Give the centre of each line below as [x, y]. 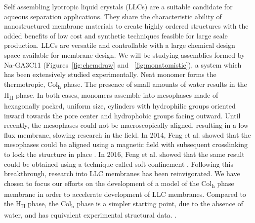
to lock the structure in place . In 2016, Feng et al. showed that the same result [124, 154]
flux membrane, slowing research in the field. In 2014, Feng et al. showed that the [127, 134]
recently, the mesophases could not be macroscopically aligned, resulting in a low [127, 125]
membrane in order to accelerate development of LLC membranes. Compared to [125, 194]
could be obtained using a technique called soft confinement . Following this [119, 164]
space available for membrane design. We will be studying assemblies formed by [125, 55]
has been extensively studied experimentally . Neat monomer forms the [110, 74]
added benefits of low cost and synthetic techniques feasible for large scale [116, 35]
